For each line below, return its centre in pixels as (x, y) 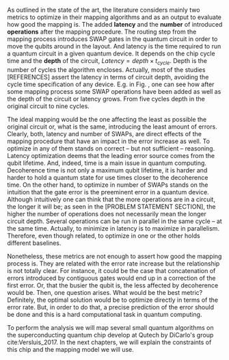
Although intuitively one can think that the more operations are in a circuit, (111, 199)
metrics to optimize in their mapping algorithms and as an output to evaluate (114, 17)
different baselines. (34, 243)
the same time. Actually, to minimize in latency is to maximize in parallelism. (113, 228)
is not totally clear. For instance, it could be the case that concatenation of (111, 270)
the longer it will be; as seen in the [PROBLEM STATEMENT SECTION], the (111, 206)
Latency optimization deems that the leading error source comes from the (111, 155)
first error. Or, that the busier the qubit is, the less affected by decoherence (113, 285)
